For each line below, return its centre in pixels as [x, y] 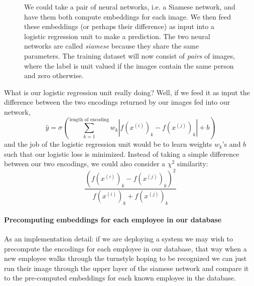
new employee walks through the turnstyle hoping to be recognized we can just [125, 258]
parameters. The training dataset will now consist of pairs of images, [130, 55]
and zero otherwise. [54, 75]
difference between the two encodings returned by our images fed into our [117, 102]
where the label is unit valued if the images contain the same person [129, 65]
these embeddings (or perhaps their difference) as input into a [119, 26]
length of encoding [89, 119]
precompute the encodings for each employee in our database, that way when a [125, 248]
